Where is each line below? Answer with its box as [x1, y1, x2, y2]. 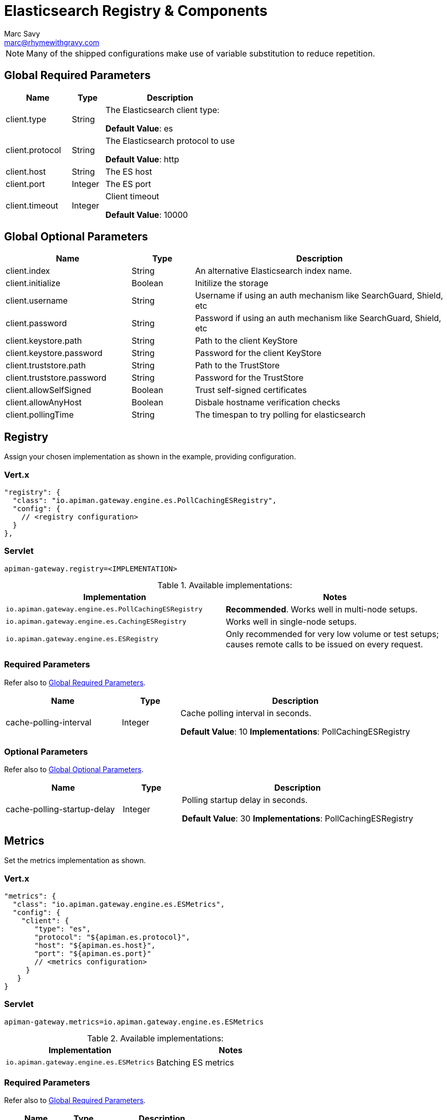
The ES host [105, 166, 152, 177]
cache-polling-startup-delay [6, 804, 115, 815]
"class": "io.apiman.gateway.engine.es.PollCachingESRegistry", [12, 496, 277, 505]
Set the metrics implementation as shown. [4, 856, 146, 865]
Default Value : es [105, 123, 173, 134]
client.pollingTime [6, 409, 74, 420]
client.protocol [6, 144, 61, 155]
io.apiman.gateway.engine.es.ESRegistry [6, 635, 159, 643]
